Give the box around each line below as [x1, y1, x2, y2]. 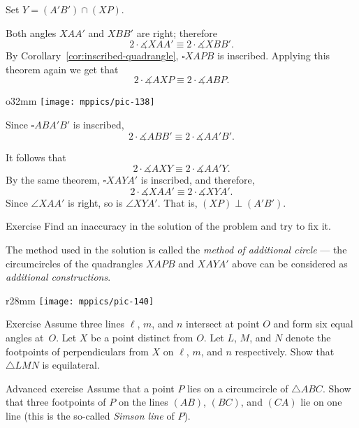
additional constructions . [6, 270, 111, 284]
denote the [285, 330, 331, 345]
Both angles [6, 25, 57, 40]
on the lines [118, 394, 168, 409]
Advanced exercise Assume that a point [6, 381, 175, 395]
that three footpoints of [6, 394, 106, 409]
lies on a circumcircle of [187, 381, 288, 395]
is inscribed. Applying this [217, 48, 330, 63]
